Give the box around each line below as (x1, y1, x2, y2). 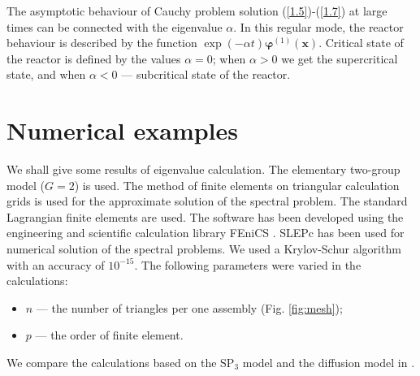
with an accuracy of (6, 256, 105, 273)
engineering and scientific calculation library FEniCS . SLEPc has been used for (6, 224, 405, 241)
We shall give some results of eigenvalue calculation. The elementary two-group (6, 161, 401, 178)
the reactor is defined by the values (6, 50, 181, 67)
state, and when (6, 66, 86, 83)
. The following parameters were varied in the (134, 256, 362, 273)
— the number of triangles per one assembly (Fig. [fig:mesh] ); (36, 299, 343, 316)
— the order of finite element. (35, 326, 184, 344)
